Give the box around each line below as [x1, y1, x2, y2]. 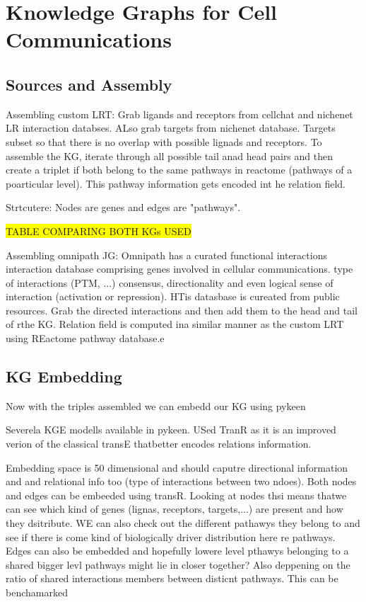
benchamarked [6, 585, 68, 599]
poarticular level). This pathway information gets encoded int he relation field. [6, 176, 346, 191]
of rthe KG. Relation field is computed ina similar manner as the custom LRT [6, 317, 344, 331]
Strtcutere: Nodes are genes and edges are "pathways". [6, 200, 241, 215]
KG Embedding [6, 365, 122, 387]
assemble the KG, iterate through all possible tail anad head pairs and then [6, 148, 333, 163]
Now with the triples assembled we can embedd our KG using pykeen [6, 398, 306, 413]
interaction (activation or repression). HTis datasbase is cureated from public [6, 289, 340, 304]
